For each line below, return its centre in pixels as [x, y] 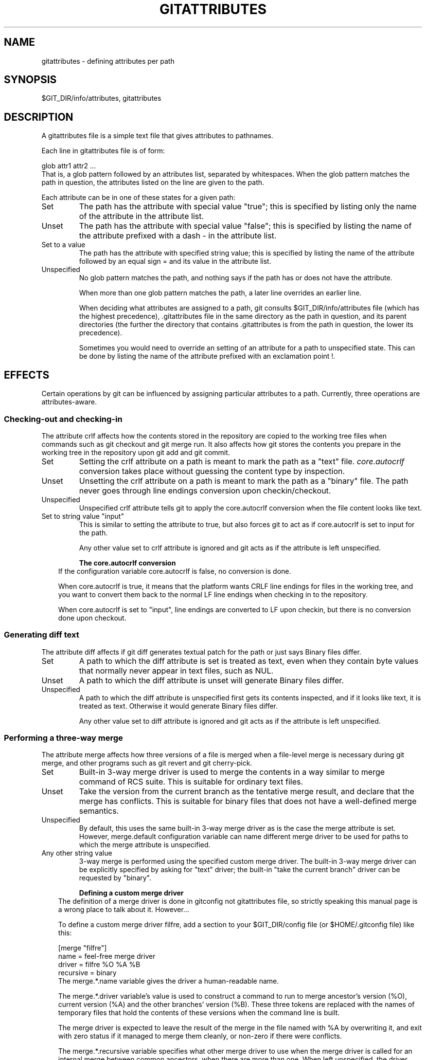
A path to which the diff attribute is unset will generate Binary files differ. [211, 680]
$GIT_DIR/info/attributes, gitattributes [101, 98]
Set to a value [63, 245]
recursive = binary [87, 973]
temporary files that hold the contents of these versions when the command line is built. [199, 1013]
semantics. [99, 811]
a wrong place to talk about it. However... [124, 910]
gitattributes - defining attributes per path [108, 61]
